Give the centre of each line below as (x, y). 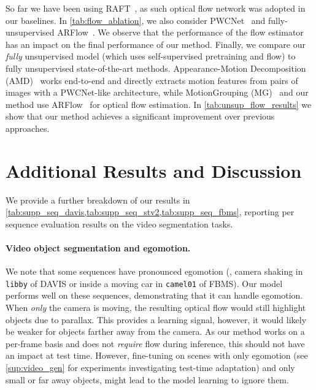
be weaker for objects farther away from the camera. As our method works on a (155, 331)
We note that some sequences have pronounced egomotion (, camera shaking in (154, 271)
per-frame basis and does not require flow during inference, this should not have (155, 343)
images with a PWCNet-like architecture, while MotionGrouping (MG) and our (157, 92)
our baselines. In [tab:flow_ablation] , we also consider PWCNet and (136, 20)
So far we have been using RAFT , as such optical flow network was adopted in (156, 8)
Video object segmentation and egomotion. (98, 248)
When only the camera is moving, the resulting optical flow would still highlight (156, 308)
